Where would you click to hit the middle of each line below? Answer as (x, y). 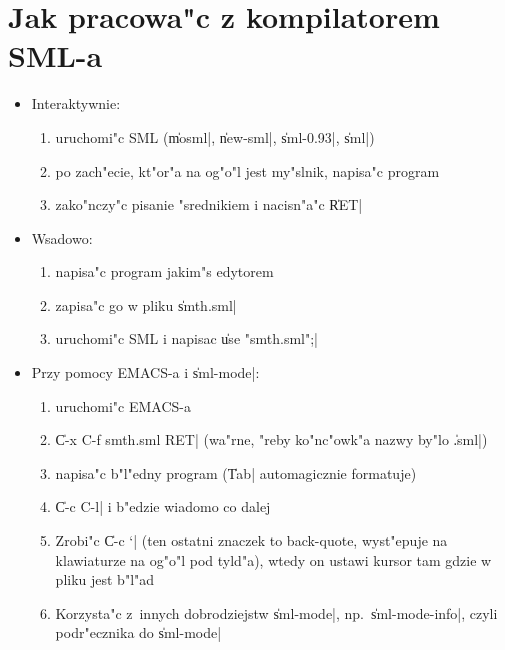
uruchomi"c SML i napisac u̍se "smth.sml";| (186, 338)
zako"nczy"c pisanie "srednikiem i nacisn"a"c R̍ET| (209, 204)
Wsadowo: (62, 237)
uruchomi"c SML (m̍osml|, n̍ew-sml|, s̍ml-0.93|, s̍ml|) (215, 136)
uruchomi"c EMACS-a (123, 405)
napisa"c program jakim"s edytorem (164, 271)
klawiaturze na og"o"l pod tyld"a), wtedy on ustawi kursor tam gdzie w (273, 559)
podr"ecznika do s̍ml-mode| (138, 632)
